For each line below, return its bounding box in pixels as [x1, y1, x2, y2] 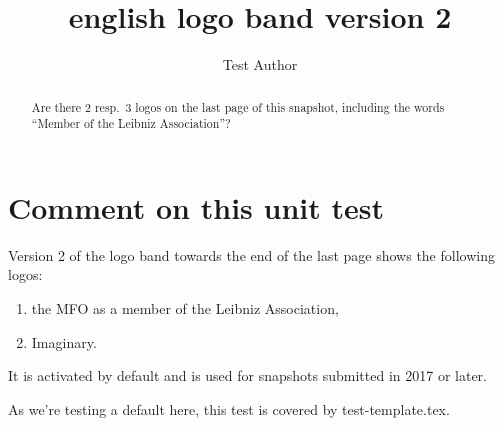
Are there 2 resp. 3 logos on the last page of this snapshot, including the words [31, 98, 445, 115]
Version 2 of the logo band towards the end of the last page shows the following [8, 244, 495, 265]
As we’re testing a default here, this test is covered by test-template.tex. [8, 398, 450, 419]
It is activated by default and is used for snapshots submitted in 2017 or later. [8, 365, 487, 386]
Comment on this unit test [8, 186, 384, 227]
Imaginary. [31, 331, 97, 352]
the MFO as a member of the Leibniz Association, [31, 297, 339, 318]
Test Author [222, 54, 298, 75]
